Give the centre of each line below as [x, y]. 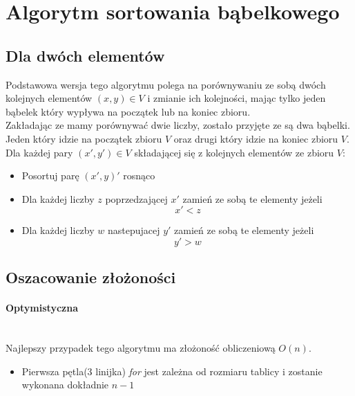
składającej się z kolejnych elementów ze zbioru [234, 152]
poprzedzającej [136, 198]
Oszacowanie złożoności [91, 277]
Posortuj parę [50, 175]
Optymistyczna [42, 308]
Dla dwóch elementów [85, 55]
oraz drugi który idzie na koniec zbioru [256, 138]
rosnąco [139, 175]
